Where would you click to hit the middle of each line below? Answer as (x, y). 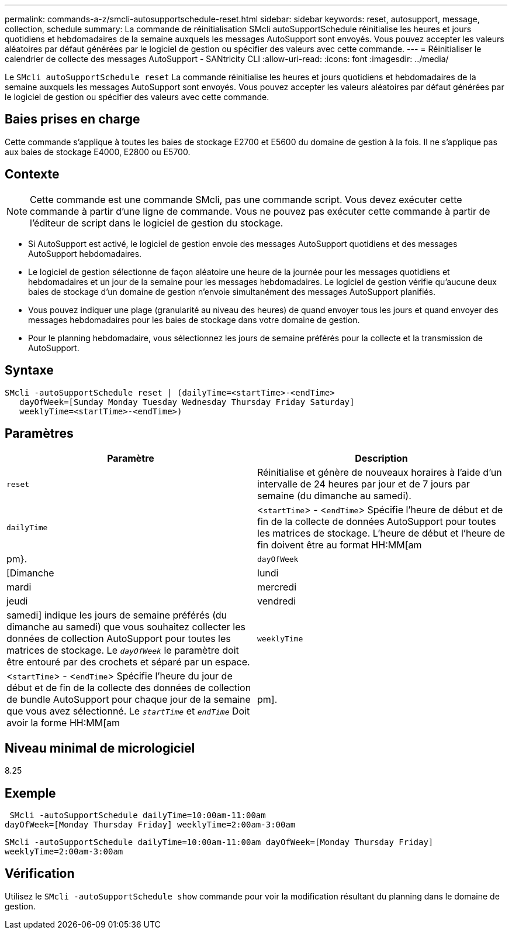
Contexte (32, 174)
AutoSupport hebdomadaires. (85, 253)
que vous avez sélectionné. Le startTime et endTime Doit (128, 711)
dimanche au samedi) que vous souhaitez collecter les (126, 627)
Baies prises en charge (72, 119)
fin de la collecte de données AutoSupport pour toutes (377, 522)
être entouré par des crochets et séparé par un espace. (128, 662)
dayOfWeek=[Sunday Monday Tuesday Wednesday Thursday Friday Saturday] (187, 402)
